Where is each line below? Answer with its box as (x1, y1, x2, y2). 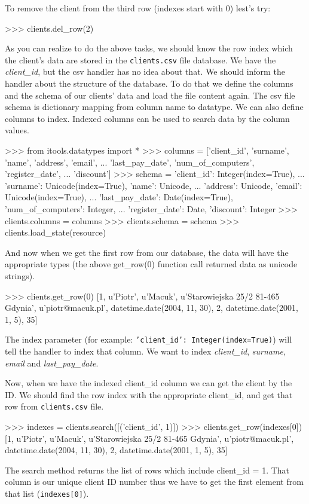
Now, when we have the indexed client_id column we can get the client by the (5, 377, 292, 389)
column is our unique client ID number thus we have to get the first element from (5, 475, 304, 488)
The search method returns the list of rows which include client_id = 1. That (5, 463, 290, 476)
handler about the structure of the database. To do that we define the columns (5, 77, 293, 90)
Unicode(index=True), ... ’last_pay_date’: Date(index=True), (5, 191, 233, 203)
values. (5, 124, 29, 136)
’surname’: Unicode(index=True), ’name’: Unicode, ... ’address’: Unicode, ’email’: (5, 179, 302, 191)
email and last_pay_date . (5, 356, 99, 369)
